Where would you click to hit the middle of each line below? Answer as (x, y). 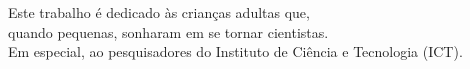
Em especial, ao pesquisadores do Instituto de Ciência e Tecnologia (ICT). (235, 51)
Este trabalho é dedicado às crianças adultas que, (159, 12)
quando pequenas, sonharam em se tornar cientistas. (168, 31)
